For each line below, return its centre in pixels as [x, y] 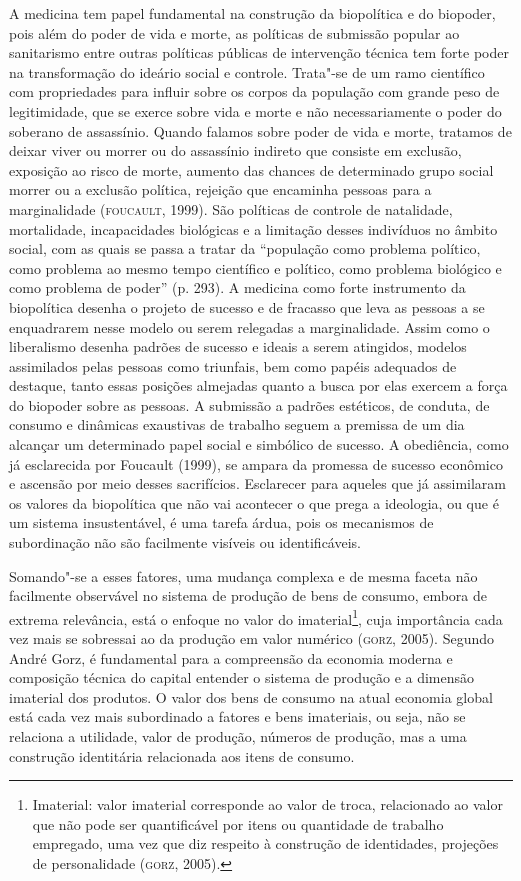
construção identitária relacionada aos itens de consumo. [182, 755]
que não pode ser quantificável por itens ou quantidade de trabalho [238, 823]
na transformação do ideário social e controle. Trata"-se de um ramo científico [247, 71]
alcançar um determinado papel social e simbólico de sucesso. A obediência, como [259, 444]
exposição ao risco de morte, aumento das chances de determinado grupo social [251, 169]
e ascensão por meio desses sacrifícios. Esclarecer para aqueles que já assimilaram [258, 483]
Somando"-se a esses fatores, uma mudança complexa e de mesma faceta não [243, 575]
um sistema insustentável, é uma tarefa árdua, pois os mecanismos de [221, 522]
